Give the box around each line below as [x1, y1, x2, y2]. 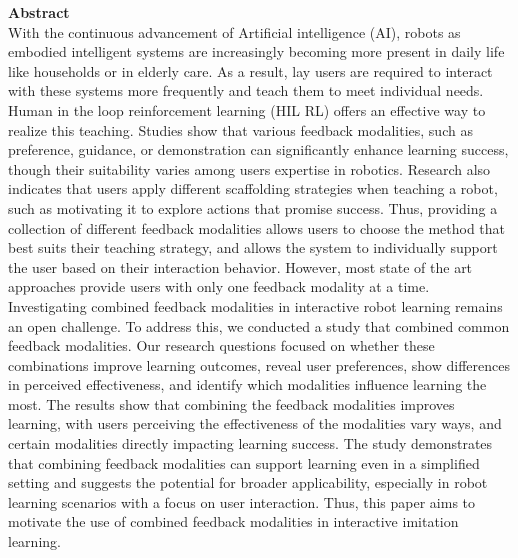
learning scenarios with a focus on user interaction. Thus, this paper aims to [8, 491, 476, 512]
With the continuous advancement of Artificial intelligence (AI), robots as [8, 21, 461, 42]
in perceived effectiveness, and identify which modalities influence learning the [8, 374, 487, 395]
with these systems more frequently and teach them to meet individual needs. [8, 80, 484, 101]
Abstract [8, 2, 70, 22]
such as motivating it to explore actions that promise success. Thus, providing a [8, 197, 498, 218]
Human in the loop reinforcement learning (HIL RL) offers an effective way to [8, 99, 486, 120]
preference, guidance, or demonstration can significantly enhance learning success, [8, 139, 509, 160]
